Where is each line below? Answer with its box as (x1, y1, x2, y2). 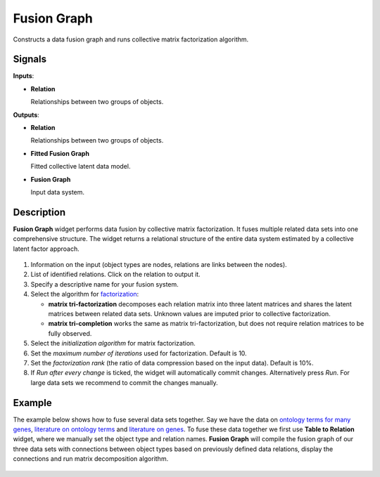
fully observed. (48, 329, 92, 337)
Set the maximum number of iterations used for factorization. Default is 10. (30, 348, 247, 358)
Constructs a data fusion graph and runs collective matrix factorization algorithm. (13, 35, 249, 44)
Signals (13, 53, 47, 65)
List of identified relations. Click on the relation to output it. (30, 270, 201, 279)
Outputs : (13, 110, 40, 119)
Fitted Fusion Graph (30, 149, 89, 157)
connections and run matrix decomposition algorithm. (13, 455, 169, 463)
